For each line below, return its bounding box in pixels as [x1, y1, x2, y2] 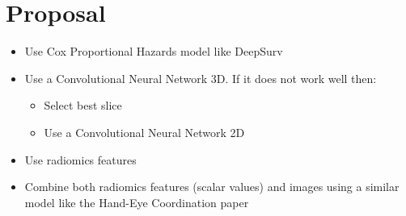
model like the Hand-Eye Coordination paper [24, 193, 249, 210]
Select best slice [44, 97, 122, 114]
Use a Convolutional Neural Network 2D [44, 123, 245, 140]
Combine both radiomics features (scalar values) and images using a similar [24, 178, 400, 195]
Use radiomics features [24, 151, 137, 168]
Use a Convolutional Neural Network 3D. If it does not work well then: [24, 69, 377, 86]
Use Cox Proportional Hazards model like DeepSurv [24, 43, 283, 60]
